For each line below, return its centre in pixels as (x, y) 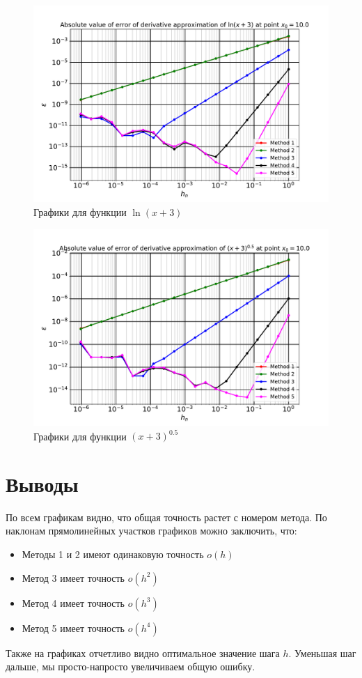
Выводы (42, 483)
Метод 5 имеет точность (73, 627)
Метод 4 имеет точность (73, 602)
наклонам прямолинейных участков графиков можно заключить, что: (151, 531)
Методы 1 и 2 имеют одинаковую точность (113, 554)
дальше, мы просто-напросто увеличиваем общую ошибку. (131, 667)
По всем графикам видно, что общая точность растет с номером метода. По (166, 517)
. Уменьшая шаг (322, 653)
